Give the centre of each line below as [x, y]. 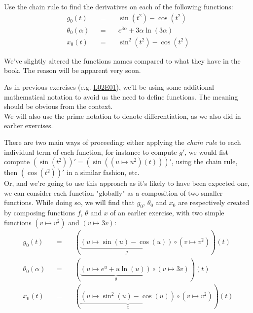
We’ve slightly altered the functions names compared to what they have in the [122, 60]
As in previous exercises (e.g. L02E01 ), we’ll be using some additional [109, 87]
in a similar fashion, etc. [103, 172]
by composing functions [40, 213]
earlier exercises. [29, 125]
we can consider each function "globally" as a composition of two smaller [113, 192]
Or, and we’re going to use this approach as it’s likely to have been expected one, [127, 183]
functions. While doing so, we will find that [70, 202]
